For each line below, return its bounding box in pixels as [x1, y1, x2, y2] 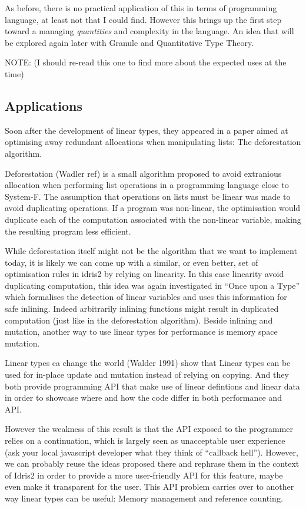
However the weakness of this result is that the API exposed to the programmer [5, 423, 294, 435]
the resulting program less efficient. [5, 225, 131, 237]
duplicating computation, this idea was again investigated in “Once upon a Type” [5, 279, 300, 291]
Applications [5, 96, 83, 114]
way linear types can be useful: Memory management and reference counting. [5, 491, 283, 504]
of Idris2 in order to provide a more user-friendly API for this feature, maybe [5, 469, 283, 481]
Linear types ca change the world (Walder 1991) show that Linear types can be [5, 357, 291, 369]
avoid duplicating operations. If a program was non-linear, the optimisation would [5, 202, 301, 214]
